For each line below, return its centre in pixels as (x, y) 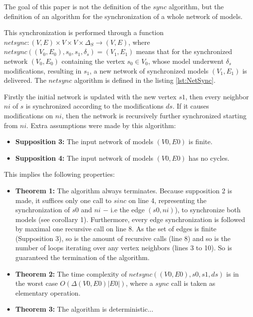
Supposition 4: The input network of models (84, 158)
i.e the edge (128, 210)
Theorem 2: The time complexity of (71, 273)
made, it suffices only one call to (63, 200)
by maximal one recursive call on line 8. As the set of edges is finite (116, 229)
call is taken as (193, 283)
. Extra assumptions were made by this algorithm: (101, 125)
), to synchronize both (208, 210)
